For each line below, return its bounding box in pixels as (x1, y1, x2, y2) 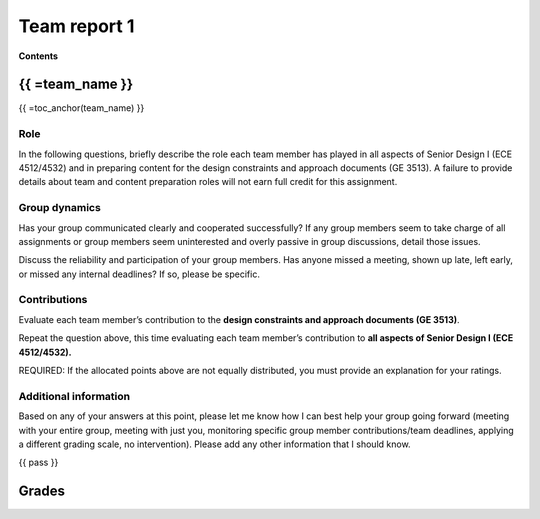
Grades (18, 483, 65, 500)
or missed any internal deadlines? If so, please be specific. (18, 268, 260, 280)
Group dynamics (18, 201, 102, 215)
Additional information (18, 389, 131, 403)
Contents (18, 50, 59, 62)
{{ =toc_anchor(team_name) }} (18, 102, 145, 114)
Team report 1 (18, 15, 135, 37)
